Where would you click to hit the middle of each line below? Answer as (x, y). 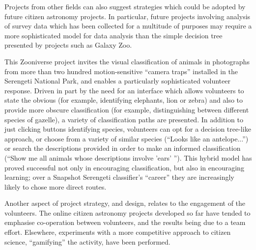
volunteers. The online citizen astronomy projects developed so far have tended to (128, 212)
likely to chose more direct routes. (56, 186)
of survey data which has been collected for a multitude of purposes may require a (128, 26)
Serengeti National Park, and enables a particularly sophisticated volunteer (117, 81)
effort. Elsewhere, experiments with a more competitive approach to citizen (118, 232)
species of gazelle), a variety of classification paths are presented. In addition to (124, 119)
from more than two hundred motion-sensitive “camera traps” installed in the (121, 71)
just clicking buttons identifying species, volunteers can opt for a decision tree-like (128, 129)
